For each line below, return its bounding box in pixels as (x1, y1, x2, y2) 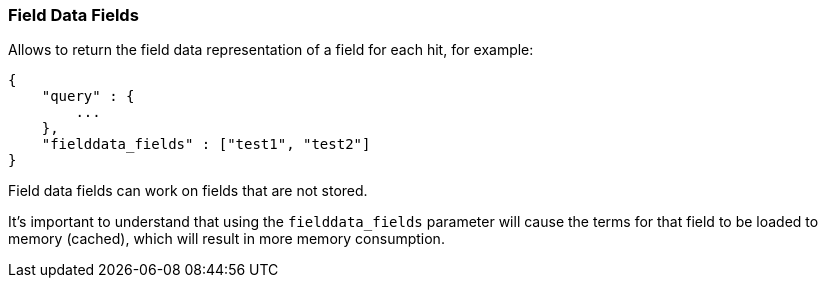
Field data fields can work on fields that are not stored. (8, 182, 368, 200)
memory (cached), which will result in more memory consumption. (8, 230, 445, 248)
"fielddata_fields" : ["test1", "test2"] (41, 136, 371, 153)
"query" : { (41, 88, 135, 105)
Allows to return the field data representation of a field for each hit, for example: (8, 41, 534, 59)
